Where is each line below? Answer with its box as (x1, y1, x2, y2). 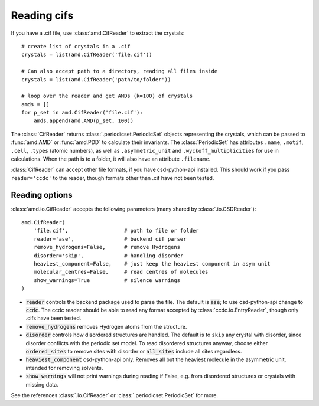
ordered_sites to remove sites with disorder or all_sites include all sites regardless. (25, 348, 242, 355)
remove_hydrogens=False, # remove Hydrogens (33, 244, 180, 251)
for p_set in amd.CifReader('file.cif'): (21, 109, 143, 116)
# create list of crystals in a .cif (21, 43, 131, 50)
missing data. (25, 381, 58, 388)
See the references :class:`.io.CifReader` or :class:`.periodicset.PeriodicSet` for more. (11, 391, 219, 398)
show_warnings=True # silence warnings (33, 277, 180, 283)
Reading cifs (11, 9, 74, 22)
